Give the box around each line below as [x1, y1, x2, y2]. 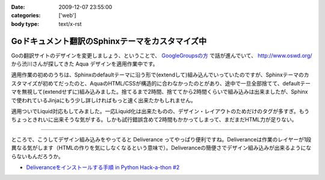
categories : [11, 12, 41, 19]
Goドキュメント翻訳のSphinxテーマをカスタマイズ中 [11, 36, 207, 46]
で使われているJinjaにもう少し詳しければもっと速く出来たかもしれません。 [11, 96, 196, 104]
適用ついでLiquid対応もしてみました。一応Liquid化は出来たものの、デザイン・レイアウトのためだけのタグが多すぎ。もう [11, 108, 310, 115]
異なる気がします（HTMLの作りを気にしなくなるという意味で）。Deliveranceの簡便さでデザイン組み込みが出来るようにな [11, 144, 312, 152]
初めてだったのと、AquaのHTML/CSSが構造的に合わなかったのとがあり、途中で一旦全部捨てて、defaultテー [42, 79, 311, 87]
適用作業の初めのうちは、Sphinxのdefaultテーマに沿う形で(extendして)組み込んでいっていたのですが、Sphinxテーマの [11, 71, 304, 78]
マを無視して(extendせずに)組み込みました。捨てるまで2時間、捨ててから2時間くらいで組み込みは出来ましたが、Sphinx [11, 88, 308, 96]
